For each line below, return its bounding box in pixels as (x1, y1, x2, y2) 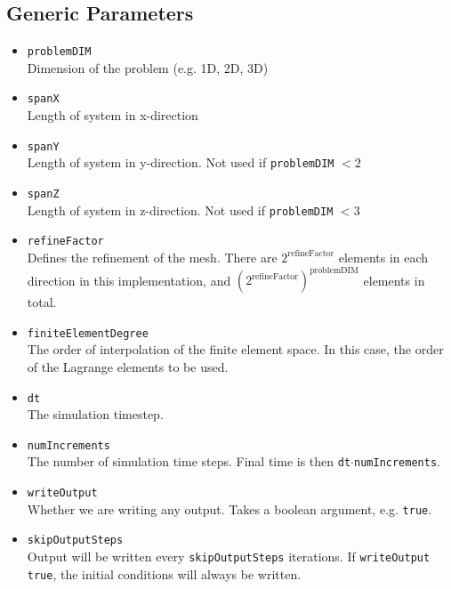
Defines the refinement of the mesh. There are (27, 247, 278, 266)
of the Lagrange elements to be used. (27, 357, 229, 375)
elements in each (338, 247, 429, 266)
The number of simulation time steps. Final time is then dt (27, 452, 351, 471)
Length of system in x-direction (27, 106, 198, 125)
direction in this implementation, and (27, 270, 231, 289)
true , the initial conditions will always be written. (27, 564, 302, 583)
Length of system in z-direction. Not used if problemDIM (27, 200, 334, 219)
